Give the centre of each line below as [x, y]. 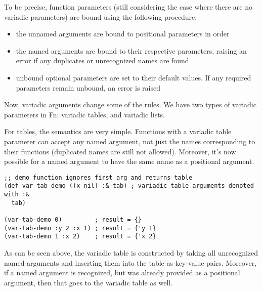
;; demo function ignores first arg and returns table [98, 177]
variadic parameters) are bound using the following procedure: [101, 16]
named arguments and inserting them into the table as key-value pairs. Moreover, [130, 262]
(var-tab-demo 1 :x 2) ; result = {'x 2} [80, 237]
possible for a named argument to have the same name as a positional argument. [129, 161]
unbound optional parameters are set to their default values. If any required [134, 77]
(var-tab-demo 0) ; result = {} [73, 220]
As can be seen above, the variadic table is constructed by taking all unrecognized [131, 252]
